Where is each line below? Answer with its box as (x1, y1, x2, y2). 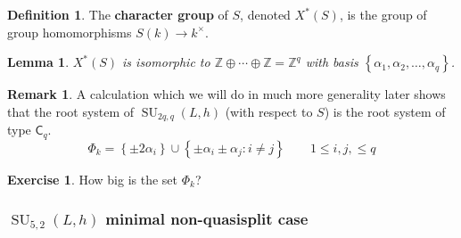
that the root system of (7, 102, 135, 120)
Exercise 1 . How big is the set (7, 169, 178, 188)
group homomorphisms (7, 22, 132, 41)
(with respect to (225, 102, 313, 120)
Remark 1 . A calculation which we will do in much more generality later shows (7, 85, 446, 103)
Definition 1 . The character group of (7, 5, 228, 23)
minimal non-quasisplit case (105, 208, 309, 230)
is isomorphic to (122, 53, 210, 71)
